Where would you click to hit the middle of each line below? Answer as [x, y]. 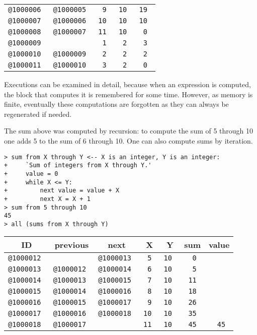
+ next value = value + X [62, 191]
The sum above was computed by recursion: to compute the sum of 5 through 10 [129, 131]
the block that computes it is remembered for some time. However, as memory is [128, 94]
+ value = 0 [31, 174]
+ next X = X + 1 [47, 199]
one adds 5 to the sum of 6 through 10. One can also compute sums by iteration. [128, 140]
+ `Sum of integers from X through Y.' [78, 165]
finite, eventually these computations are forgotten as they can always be [116, 104]
